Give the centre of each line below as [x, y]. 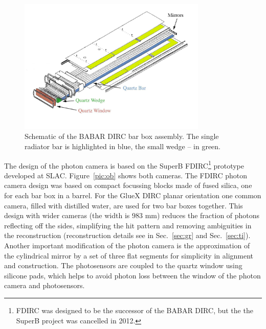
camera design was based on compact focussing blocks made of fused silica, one [128, 185]
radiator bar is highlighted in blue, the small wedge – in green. [123, 146]
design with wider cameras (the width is [67, 215]
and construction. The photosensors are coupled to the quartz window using [123, 265]
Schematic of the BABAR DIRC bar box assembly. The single [122, 136]
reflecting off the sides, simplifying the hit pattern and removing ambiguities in [128, 225]
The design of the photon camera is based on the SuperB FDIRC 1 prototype [124, 165]
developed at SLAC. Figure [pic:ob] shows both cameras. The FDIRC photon [126, 175]
